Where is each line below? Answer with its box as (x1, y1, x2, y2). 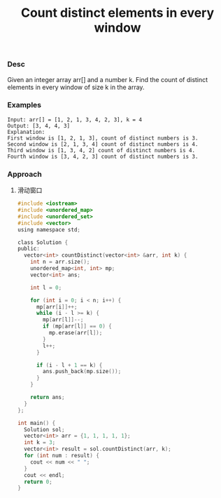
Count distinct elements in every (20, 5, 215, 21)
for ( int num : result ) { (24, 452, 100, 459)
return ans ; (30, 394, 65, 401)
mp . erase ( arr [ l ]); (48, 330, 103, 337)
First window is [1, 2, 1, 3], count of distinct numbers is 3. (7, 135, 199, 142)
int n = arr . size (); (30, 258, 90, 266)
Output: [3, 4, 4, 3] (7, 122, 71, 129)
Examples (7, 100, 42, 110)
